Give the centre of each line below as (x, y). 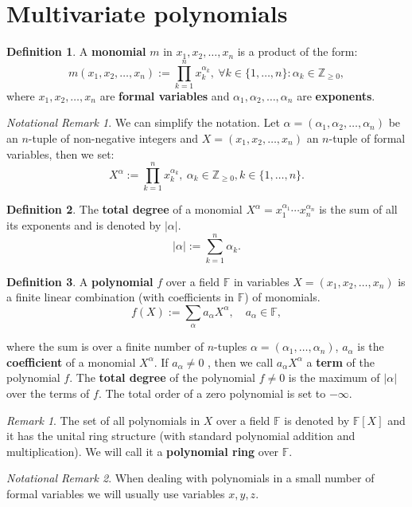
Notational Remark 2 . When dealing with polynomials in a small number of (190, 478)
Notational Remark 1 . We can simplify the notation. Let (143, 122)
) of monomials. (282, 297)
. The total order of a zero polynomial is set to (212, 393)
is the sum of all (358, 209)
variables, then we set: (60, 153)
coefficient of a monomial (71, 362)
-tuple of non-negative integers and (113, 138)
